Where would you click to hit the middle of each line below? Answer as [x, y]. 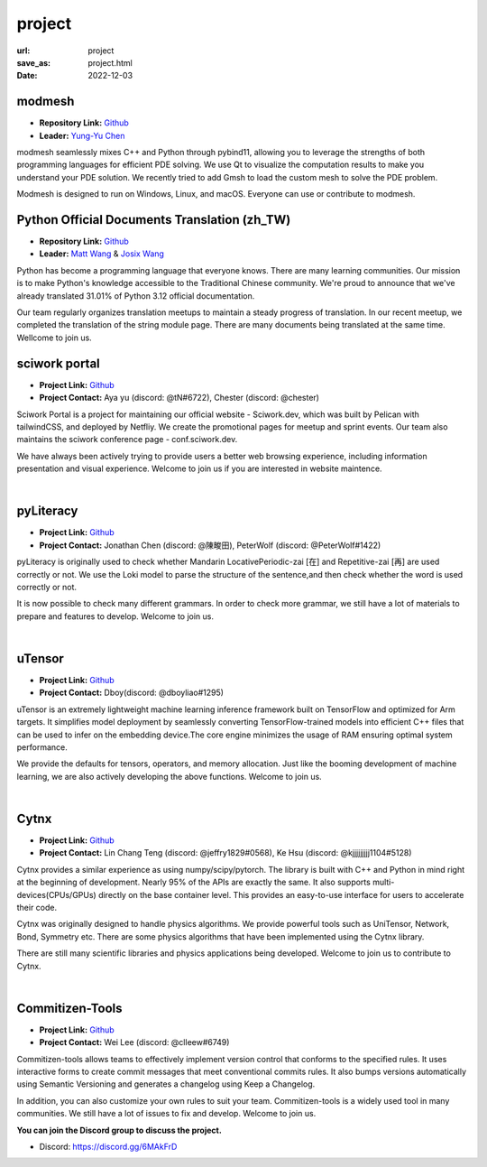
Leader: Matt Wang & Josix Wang [101, 254]
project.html [110, 62]
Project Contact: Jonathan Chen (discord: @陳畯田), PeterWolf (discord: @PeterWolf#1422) [210, 545]
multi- [384, 882]
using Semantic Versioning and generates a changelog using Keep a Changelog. [166, 1084]
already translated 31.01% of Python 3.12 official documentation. [136, 296]
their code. [37, 908]
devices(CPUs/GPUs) [56, 894]
